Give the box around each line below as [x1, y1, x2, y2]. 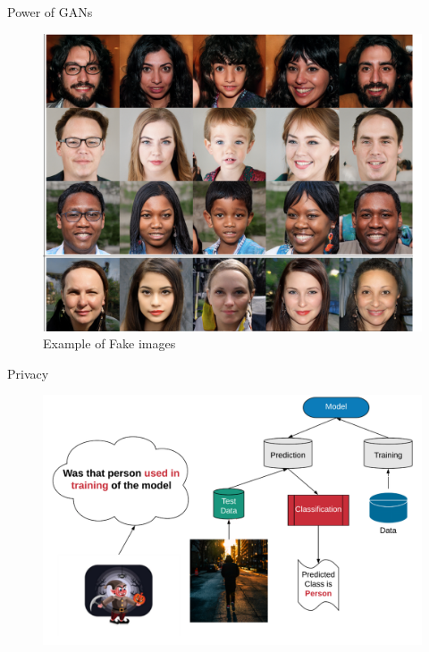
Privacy [7, 364, 49, 382]
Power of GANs [7, 3, 93, 21]
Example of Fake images [43, 334, 176, 353]
